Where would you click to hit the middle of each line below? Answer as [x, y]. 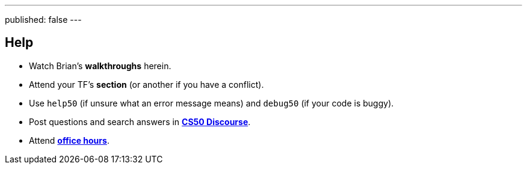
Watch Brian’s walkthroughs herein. [100, 66]
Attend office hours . [69, 140]
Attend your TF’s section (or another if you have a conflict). [146, 84]
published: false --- [43, 20]
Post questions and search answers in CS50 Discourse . [140, 121]
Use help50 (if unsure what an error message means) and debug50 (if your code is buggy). [211, 103]
